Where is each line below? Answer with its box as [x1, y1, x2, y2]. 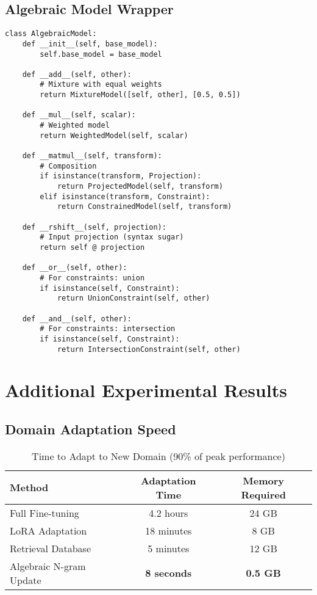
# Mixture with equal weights [40, 80, 162, 89]
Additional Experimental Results [5, 378, 287, 403]
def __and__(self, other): [22, 314, 132, 323]
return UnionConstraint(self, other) [57, 294, 210, 303]
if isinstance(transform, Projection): [40, 172, 202, 181]
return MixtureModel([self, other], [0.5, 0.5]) [40, 90, 241, 100]
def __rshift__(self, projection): [22, 222, 166, 232]
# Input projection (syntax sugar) [40, 233, 184, 242]
